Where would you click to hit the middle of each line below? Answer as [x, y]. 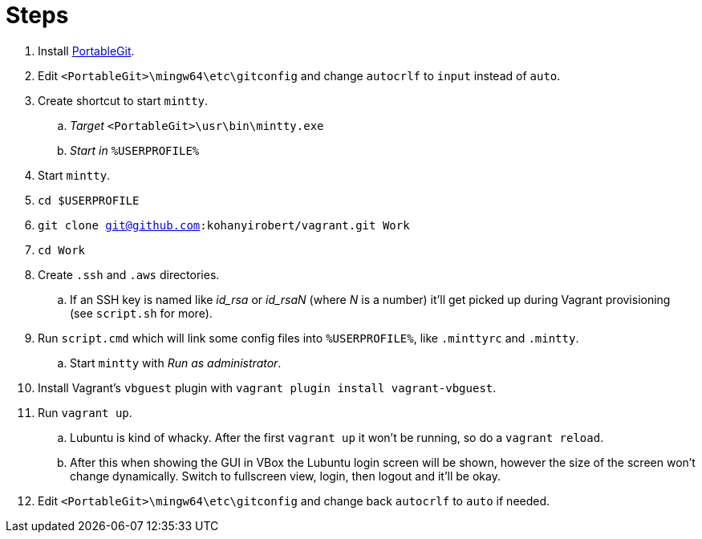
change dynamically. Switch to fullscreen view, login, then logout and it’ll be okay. [285, 476]
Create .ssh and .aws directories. [129, 274]
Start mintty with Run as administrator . [176, 363]
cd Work [62, 250]
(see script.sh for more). [141, 313]
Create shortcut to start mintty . [123, 100]
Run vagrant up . [85, 412]
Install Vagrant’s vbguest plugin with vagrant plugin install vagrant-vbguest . [267, 387]
